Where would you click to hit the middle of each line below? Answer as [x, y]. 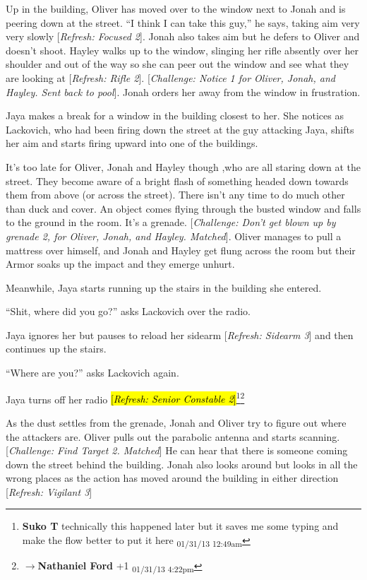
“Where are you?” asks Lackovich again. [92, 373]
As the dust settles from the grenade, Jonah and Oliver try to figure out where [176, 422]
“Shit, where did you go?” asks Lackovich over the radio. [128, 311]
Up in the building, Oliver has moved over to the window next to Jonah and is [176, 8]
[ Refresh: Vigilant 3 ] [49, 491]
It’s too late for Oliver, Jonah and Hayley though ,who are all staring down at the [183, 166]
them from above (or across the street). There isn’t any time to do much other [175, 195]
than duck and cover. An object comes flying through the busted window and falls [183, 208]
